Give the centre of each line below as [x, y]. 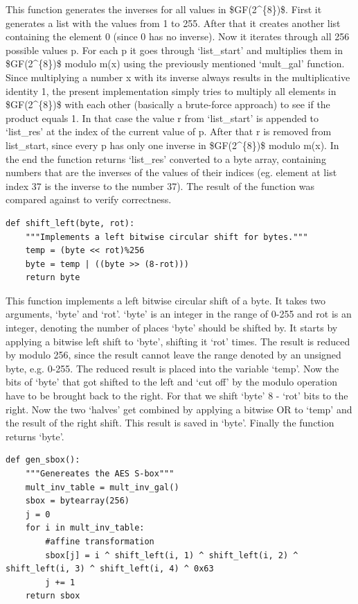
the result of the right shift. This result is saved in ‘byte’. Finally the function [170, 423]
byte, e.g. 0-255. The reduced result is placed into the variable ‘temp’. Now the [172, 368]
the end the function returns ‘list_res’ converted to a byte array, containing [166, 158]
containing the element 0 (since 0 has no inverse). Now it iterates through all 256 [178, 36]
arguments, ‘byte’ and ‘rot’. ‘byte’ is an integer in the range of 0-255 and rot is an [179, 314]
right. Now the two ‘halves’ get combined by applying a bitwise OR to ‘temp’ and [179, 409]
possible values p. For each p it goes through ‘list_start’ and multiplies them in [174, 50]
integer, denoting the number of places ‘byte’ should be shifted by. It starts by [172, 328]
